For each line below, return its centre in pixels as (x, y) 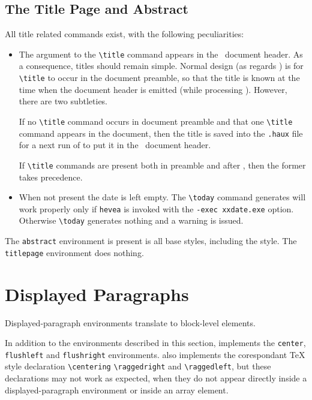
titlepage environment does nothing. (74, 252)
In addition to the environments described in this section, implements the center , (155, 343)
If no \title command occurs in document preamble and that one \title (156, 121)
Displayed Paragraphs (97, 294)
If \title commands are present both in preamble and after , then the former (162, 165)
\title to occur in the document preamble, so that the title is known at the (159, 78)
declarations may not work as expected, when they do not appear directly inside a (156, 378)
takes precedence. (51, 177)
